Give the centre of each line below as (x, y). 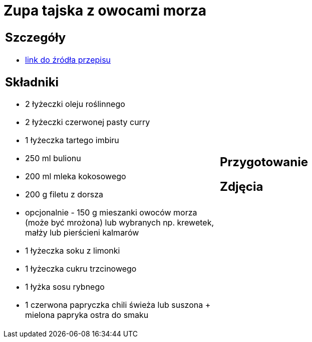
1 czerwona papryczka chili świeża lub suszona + (118, 305)
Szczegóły (36, 37)
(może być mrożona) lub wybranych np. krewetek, (120, 223)
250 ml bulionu (53, 158)
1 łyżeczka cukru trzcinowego (81, 269)
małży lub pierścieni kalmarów (82, 233)
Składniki (32, 82)
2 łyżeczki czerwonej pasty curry (88, 122)
